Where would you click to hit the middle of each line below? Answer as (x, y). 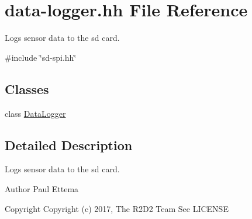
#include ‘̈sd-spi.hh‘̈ (41, 57)
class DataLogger (35, 113)
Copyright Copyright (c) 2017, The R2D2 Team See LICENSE (117, 208)
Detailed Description (69, 145)
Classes (27, 88)
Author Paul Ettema (42, 188)
